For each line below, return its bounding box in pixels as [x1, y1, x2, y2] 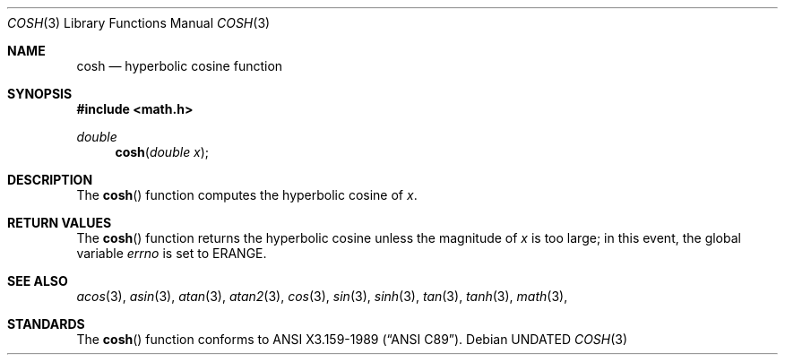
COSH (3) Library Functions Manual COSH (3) [7, 15, 271, 30]
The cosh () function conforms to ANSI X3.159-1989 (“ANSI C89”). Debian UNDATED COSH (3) [76, 332, 628, 347]
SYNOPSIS [7, 86, 73, 101]
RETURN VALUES [7, 215, 112, 230]
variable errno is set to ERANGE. [76, 246, 267, 261]
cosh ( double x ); [115, 144, 210, 159]
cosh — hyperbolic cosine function [76, 58, 283, 73]
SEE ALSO [7, 273, 68, 289]
